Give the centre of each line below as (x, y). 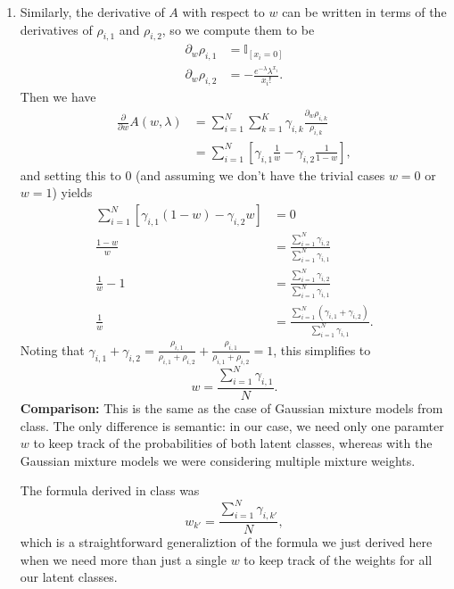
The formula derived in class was (110, 490)
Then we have (58, 97)
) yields (72, 192)
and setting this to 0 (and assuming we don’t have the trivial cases (202, 174)
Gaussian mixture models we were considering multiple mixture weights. (218, 460)
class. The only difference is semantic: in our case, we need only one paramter (232, 425)
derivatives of (56, 29)
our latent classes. (69, 577)
